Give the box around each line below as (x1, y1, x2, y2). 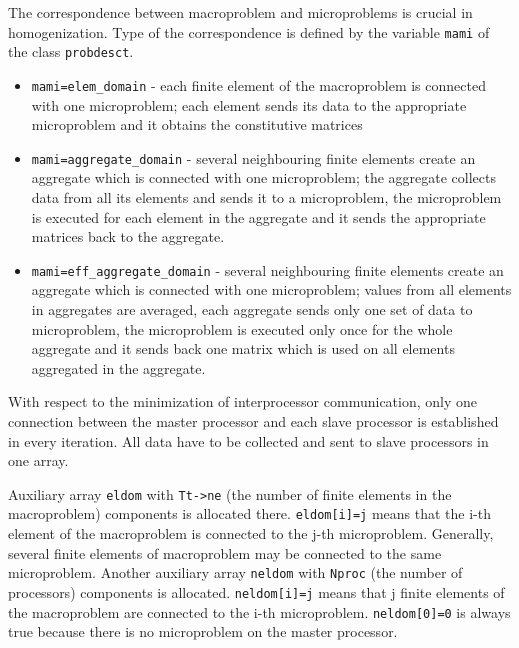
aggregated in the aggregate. (31, 357, 206, 378)
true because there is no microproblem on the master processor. (8, 621, 398, 642)
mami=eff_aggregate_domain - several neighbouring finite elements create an (31, 259, 504, 280)
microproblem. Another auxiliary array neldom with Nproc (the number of (8, 562, 463, 583)
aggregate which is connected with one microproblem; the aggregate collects (31, 167, 496, 188)
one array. (8, 450, 69, 471)
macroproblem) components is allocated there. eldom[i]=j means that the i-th (8, 503, 491, 524)
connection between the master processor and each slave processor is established (8, 411, 499, 431)
